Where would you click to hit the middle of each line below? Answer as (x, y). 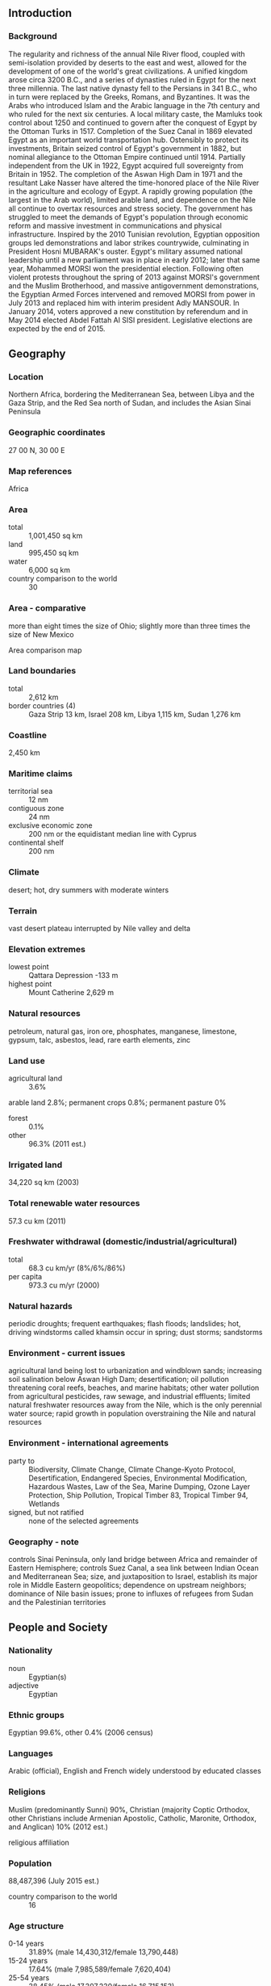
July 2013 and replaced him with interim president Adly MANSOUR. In (124, 303)
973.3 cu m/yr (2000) (64, 1285)
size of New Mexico (41, 634)
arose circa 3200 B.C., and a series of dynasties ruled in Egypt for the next (132, 79)
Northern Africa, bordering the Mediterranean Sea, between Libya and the (131, 394)
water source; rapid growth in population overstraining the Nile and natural (132, 1413)
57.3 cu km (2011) (37, 1221)
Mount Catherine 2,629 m (71, 993)
